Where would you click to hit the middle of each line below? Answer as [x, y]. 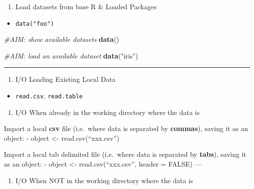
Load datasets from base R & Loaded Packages [86, 6]
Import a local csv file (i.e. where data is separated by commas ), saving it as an [126, 128]
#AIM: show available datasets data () [62, 39]
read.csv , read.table [49, 96]
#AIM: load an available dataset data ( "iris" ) [71, 55]
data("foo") [35, 24]
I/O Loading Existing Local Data [65, 79]
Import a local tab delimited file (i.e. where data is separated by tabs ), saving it [125, 154]
